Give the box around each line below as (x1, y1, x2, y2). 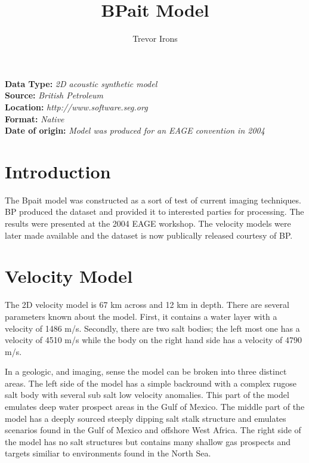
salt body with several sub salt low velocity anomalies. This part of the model (5, 388, 289, 401)
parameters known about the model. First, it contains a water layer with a (5, 310, 277, 322)
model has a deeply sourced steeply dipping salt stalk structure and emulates (5, 412, 286, 424)
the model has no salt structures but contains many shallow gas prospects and (5, 435, 291, 447)
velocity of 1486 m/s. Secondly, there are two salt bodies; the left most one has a (5, 322, 300, 334)
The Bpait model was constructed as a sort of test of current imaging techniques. (5, 193, 301, 206)
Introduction (5, 159, 111, 183)
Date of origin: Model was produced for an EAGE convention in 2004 (5, 124, 265, 137)
